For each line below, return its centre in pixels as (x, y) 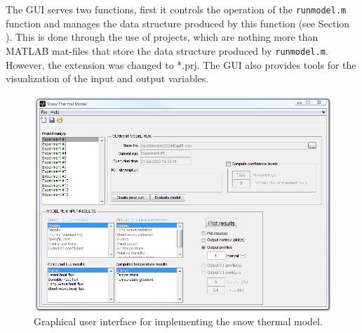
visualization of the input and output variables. (107, 78)
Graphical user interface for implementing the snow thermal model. (178, 321)
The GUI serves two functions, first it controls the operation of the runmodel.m (176, 9)
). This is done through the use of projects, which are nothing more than (162, 37)
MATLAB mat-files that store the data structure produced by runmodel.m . (167, 50)
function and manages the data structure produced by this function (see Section (178, 23)
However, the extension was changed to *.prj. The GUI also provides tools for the (181, 64)
